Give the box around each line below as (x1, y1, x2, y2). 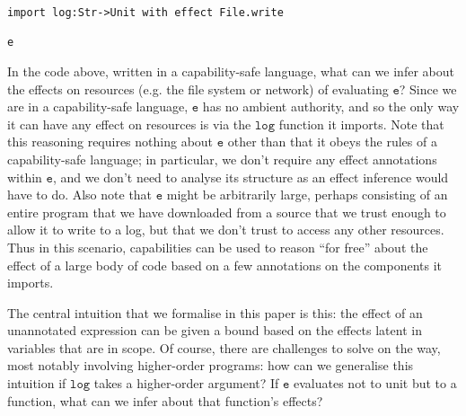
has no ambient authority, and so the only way (202, 97, 460, 116)
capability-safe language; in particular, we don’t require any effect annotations (7, 149, 437, 168)
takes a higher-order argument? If (93, 374, 279, 393)
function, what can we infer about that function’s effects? (7, 391, 323, 410)
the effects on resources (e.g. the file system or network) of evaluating (7, 79, 389, 98)
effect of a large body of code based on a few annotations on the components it (7, 255, 443, 274)
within (7, 167, 42, 186)
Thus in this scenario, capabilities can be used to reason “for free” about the (7, 237, 428, 256)
